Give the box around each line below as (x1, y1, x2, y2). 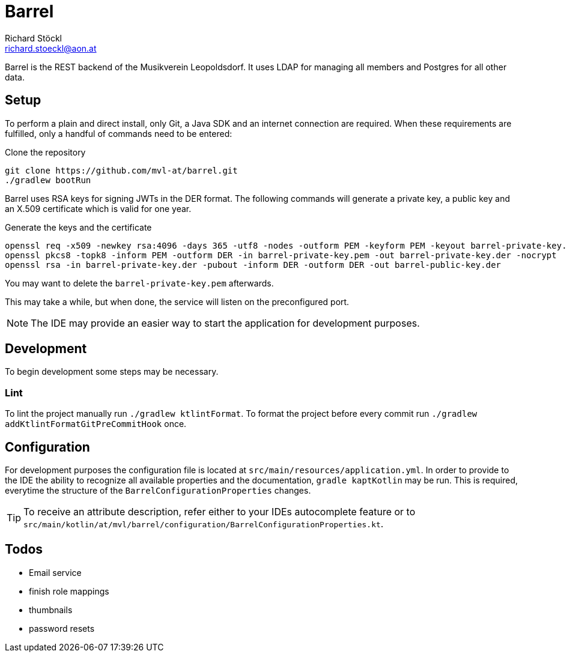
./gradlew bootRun (5, 175, 91, 185)
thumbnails (29, 604, 73, 615)
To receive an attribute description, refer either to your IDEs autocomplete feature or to (23, 506, 416, 518)
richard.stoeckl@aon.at (5, 43, 97, 53)
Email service (29, 567, 82, 578)
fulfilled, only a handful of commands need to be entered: (5, 128, 232, 139)
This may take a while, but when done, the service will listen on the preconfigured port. (5, 296, 350, 307)
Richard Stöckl (5, 32, 62, 43)
